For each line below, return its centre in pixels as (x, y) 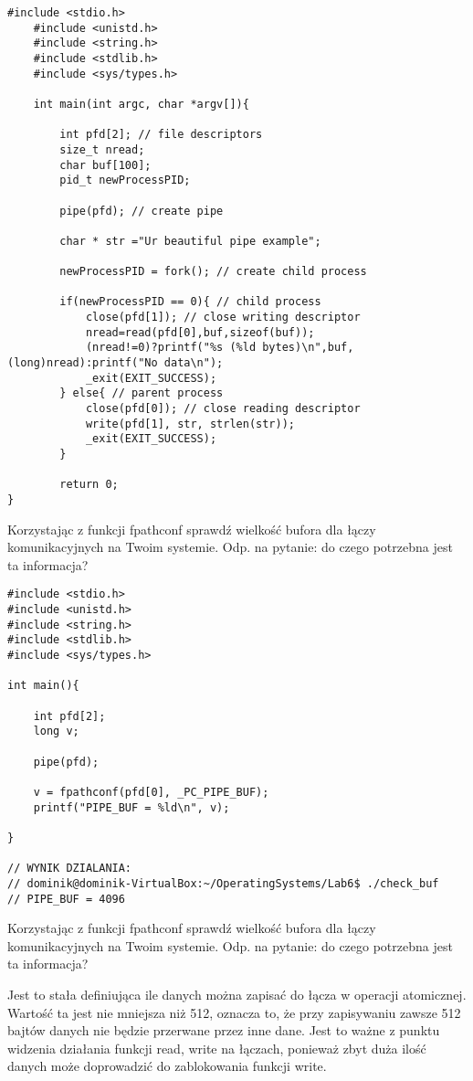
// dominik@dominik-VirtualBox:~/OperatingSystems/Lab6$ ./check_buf (223, 883)
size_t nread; (102, 149)
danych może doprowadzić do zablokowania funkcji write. (167, 1066)
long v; (56, 731)
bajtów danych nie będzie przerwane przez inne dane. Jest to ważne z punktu (224, 1030)
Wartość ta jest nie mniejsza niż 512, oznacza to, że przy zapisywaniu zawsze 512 (234, 1012)
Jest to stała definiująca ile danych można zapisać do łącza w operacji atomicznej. (237, 994)
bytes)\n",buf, (308, 348)
